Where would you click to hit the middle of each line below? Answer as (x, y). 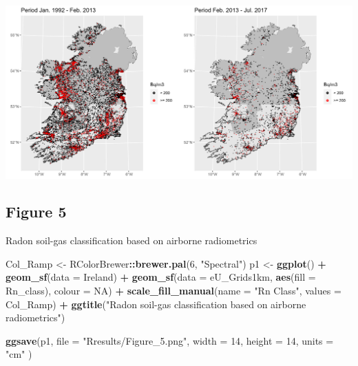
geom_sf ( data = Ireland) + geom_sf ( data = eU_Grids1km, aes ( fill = (161, 277)
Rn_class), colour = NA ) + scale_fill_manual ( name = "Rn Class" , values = (173, 291)
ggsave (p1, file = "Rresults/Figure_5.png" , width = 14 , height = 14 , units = (170, 340)
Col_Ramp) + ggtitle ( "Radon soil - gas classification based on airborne (156, 304)
